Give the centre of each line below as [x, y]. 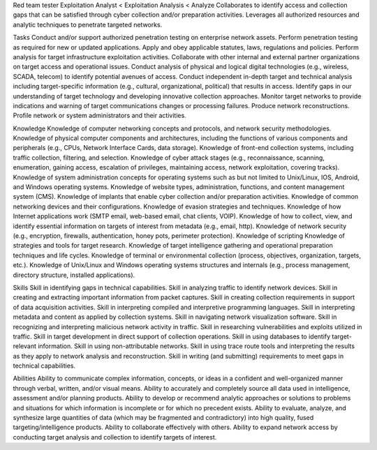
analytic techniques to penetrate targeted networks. [88, 24]
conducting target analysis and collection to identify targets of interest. [115, 437]
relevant [24, 346]
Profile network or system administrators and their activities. [99, 116]
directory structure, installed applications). [74, 275]
